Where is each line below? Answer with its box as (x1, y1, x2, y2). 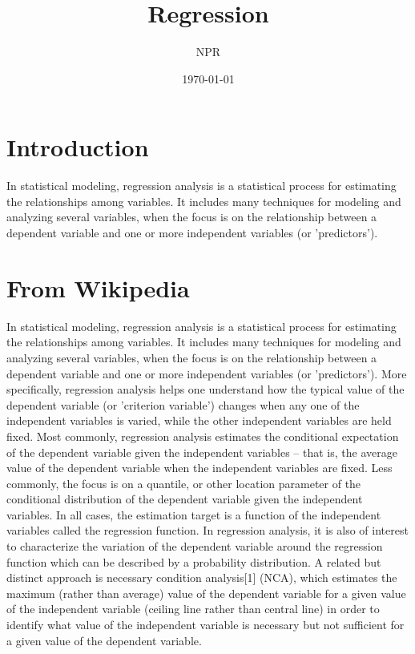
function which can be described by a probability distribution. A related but (6, 553, 381, 570)
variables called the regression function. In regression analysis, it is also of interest (6, 522, 409, 539)
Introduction (6, 131, 149, 163)
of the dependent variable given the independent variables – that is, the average (6, 443, 397, 460)
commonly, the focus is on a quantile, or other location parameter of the (6, 474, 361, 491)
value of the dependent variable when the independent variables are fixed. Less (6, 459, 393, 476)
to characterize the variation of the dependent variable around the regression (6, 538, 383, 555)
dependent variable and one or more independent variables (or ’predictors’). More (6, 365, 407, 381)
